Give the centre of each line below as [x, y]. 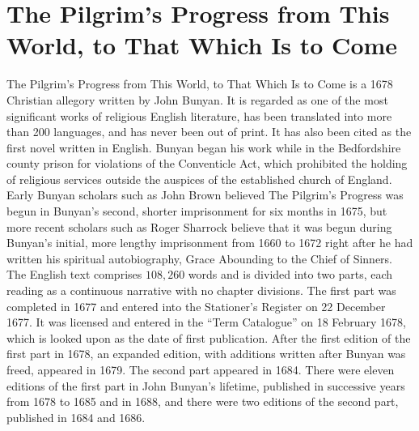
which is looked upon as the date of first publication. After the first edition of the [209, 337]
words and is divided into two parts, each [290, 274]
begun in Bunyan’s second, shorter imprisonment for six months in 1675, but [197, 211]
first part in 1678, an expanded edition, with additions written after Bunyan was [206, 354]
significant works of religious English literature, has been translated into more [199, 115]
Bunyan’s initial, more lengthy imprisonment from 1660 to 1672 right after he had [210, 243]
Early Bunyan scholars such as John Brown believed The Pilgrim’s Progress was [205, 195]
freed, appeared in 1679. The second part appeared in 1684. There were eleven [201, 369]
